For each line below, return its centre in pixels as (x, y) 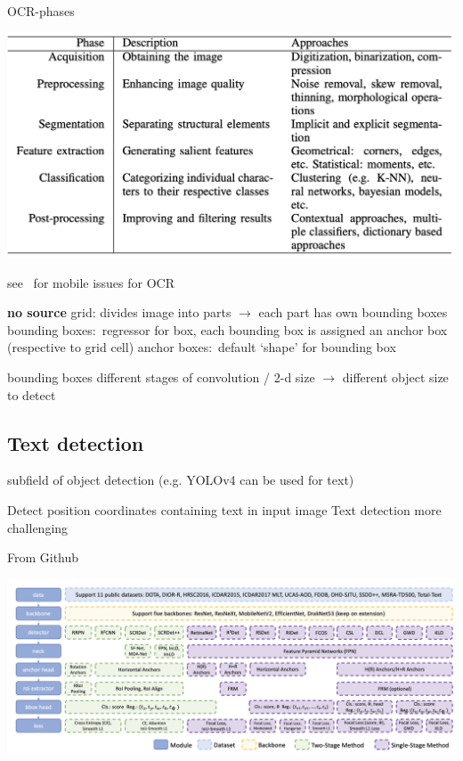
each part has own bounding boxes (353, 312)
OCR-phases (41, 11)
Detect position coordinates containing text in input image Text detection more (224, 510)
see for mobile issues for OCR (91, 282)
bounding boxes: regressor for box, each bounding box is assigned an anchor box (227, 329)
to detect (32, 394)
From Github (43, 557)
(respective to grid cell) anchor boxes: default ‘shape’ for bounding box (202, 347)
